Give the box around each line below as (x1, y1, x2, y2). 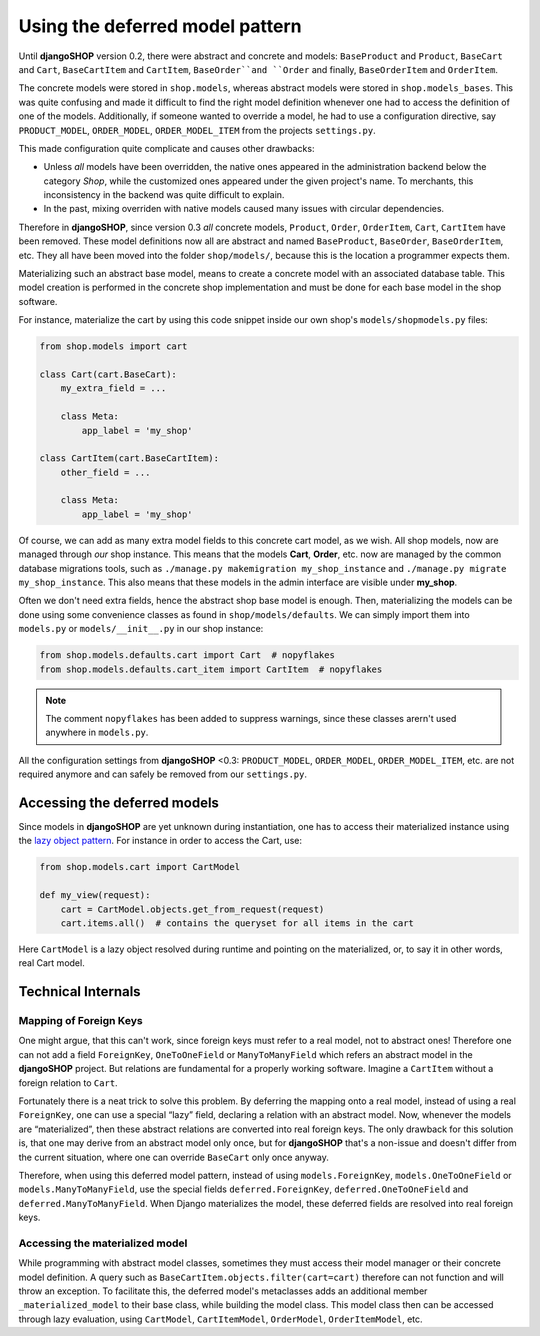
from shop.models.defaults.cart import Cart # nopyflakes (39, 650, 335, 661)
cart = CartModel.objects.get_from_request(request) (60, 903, 325, 915)
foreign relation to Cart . (18, 1076, 119, 1089)
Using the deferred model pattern (18, 15, 302, 37)
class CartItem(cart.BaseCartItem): (39, 453, 220, 464)
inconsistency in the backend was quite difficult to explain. (43, 189, 285, 201)
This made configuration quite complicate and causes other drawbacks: (18, 142, 315, 154)
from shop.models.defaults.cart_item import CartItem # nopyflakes (39, 663, 383, 675)
